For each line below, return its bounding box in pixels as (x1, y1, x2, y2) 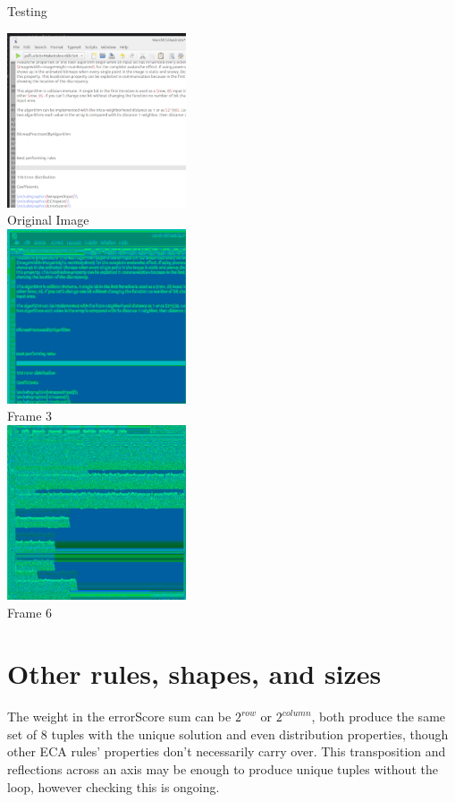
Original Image (7, 210, 89, 229)
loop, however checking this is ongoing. (7, 777, 220, 796)
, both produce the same (311, 707, 446, 726)
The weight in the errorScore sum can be (7, 707, 232, 726)
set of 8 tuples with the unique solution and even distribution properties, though (7, 724, 449, 743)
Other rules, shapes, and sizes (7, 655, 382, 692)
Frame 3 (7, 406, 53, 425)
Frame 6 (7, 602, 53, 621)
